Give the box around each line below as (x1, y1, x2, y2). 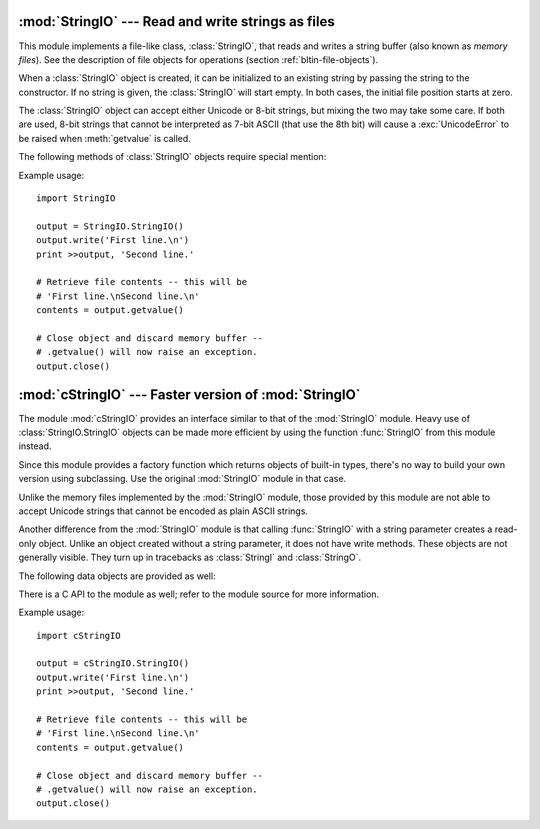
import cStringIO (36, 630, 121, 641)
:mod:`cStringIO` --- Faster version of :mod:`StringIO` (18, 386, 361, 403)
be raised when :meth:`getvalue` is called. (18, 132, 192, 144)
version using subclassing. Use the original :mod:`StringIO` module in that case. (18, 473, 347, 485)
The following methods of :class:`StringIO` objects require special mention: (18, 151, 327, 163)
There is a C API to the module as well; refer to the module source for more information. (18, 588, 380, 600)
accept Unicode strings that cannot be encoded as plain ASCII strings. (18, 505, 309, 517)
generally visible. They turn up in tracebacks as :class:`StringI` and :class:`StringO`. (18, 551, 362, 564)
